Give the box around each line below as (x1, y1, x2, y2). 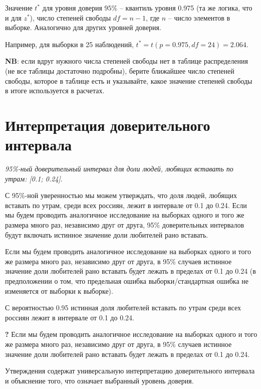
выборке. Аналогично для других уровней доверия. (5, 22, 161, 33)
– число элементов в (168, 12, 230, 23)
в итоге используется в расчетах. (5, 85, 105, 96)
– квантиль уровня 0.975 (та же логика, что (119, 3, 252, 13)
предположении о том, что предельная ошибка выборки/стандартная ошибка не (5, 276, 248, 286)
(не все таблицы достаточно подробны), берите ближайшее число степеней (5, 65, 234, 76)
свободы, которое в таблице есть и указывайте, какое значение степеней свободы (5, 75, 252, 86)
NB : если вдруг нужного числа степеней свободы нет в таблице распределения (5, 56, 248, 66)
